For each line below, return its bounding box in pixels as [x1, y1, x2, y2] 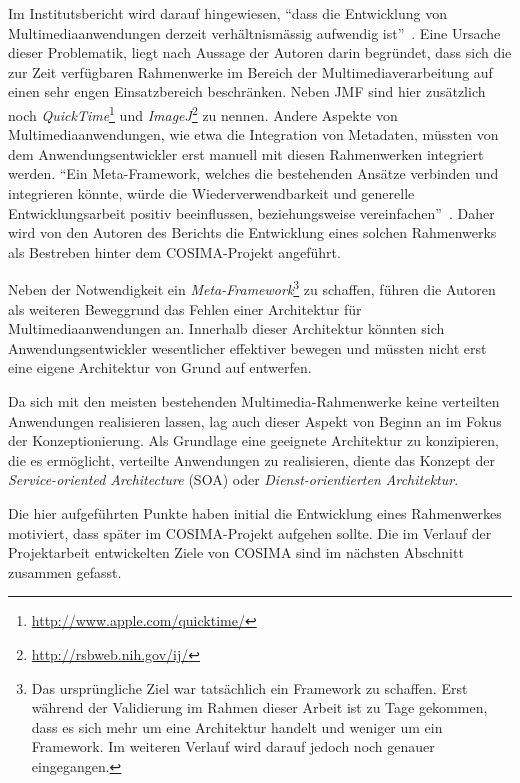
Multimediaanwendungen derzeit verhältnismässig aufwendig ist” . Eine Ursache [8, 22, 501, 43]
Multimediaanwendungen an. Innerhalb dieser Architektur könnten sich [8, 318, 445, 339]
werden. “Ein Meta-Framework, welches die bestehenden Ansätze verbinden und [8, 163, 499, 184]
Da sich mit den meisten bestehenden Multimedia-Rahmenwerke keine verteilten [8, 391, 500, 411]
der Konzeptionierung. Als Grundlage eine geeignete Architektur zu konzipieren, [8, 430, 499, 451]
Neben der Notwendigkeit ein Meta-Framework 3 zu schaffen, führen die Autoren [8, 276, 496, 300]
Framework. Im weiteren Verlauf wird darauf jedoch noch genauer [31, 736, 435, 757]
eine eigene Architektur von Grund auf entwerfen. [8, 357, 312, 378]
